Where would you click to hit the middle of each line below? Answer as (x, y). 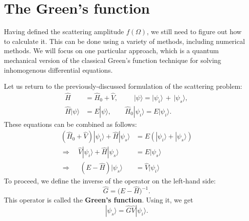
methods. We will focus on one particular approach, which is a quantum (111, 50)
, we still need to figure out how (194, 31)
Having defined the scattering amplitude (64, 31)
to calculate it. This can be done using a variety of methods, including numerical (124, 41)
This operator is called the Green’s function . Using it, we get (99, 200)
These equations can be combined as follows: (70, 124)
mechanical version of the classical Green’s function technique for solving (113, 60)
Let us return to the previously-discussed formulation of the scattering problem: (123, 86)
